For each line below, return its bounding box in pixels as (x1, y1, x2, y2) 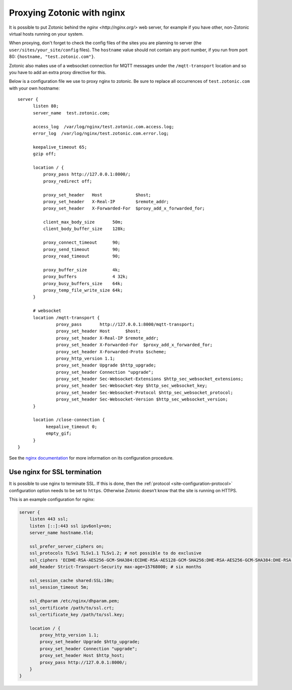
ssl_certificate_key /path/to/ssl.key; (29, 612, 125, 617)
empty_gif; (45, 431, 72, 436)
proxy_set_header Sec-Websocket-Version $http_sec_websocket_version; (56, 397, 228, 402)
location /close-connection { (33, 417, 105, 422)
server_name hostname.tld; (29, 530, 94, 536)
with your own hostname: (9, 85, 60, 91)
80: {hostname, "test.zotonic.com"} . (9, 54, 95, 59)
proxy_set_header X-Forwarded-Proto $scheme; (56, 349, 166, 354)
